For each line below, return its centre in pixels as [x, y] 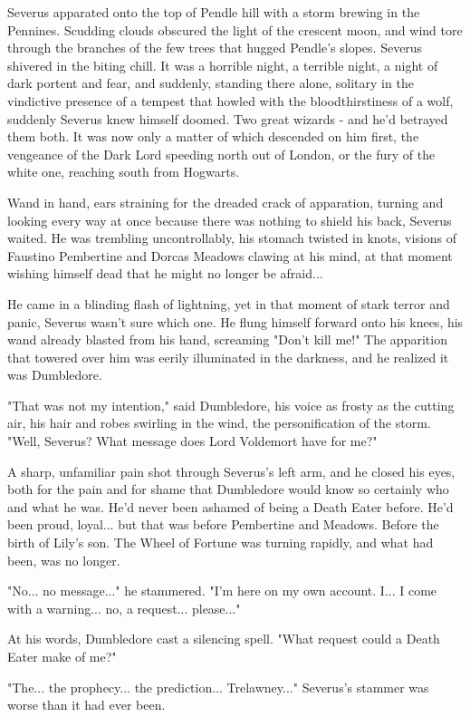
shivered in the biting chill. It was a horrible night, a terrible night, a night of [223, 65]
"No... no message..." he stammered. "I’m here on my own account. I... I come [222, 591]
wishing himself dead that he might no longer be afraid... [165, 273]
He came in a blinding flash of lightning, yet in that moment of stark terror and [229, 303]
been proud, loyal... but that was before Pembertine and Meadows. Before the [223, 524]
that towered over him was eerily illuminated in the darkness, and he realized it [228, 357]
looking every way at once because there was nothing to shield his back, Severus [230, 220]
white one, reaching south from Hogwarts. [124, 172]
